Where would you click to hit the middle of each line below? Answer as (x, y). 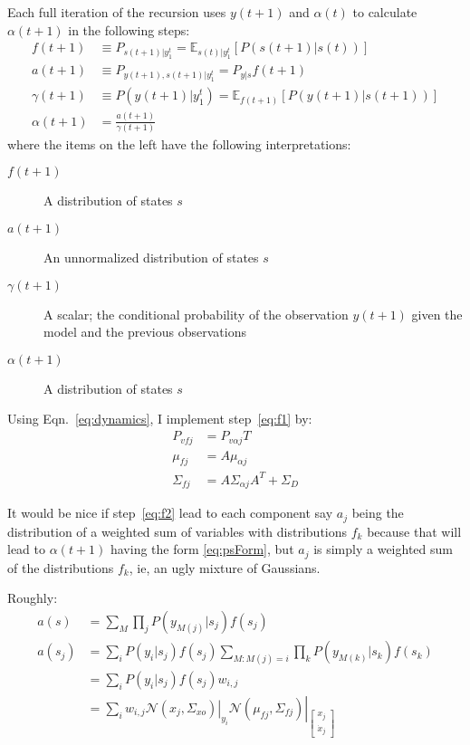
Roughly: (33, 598)
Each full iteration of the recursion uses (117, 12)
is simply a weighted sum (383, 549)
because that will (414, 531)
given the (437, 314)
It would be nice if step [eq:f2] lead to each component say (170, 513)
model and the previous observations (145, 332)
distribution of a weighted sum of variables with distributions (177, 531)
